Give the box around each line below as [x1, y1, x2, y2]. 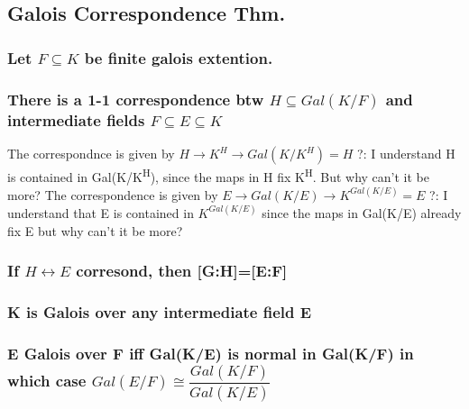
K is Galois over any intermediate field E [7, 300, 312, 323]
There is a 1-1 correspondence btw [7, 87, 264, 110]
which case [7, 369, 87, 392]
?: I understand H [357, 144, 455, 163]
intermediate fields [7, 108, 145, 131]
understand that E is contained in [7, 203, 194, 222]
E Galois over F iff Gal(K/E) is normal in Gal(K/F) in [7, 341, 414, 364]
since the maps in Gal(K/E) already [262, 203, 462, 222]
